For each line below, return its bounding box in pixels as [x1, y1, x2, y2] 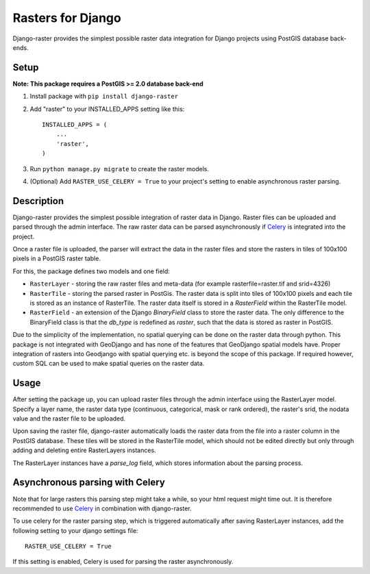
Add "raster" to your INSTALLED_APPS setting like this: [29, 105, 185, 113]
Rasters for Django [12, 10, 121, 25]
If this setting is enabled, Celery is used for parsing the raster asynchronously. [12, 558, 234, 566]
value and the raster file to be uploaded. [12, 414, 126, 423]
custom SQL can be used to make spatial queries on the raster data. [12, 360, 205, 368]
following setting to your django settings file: [12, 526, 138, 534]
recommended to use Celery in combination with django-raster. [12, 504, 192, 512]
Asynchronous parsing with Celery [12, 477, 166, 488]
